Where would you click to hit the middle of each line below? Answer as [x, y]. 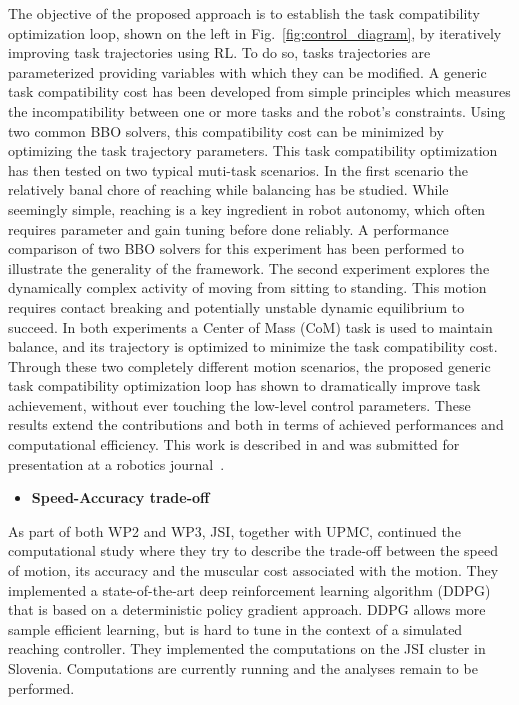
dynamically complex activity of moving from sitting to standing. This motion [247, 287]
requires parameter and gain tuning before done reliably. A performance [228, 228]
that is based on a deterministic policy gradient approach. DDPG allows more [247, 609]
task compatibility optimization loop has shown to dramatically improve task [244, 385]
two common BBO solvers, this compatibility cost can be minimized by [226, 130]
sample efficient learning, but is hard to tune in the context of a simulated [235, 628]
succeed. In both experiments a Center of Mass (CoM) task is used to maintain [250, 326]
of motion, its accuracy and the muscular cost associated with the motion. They [253, 570]
